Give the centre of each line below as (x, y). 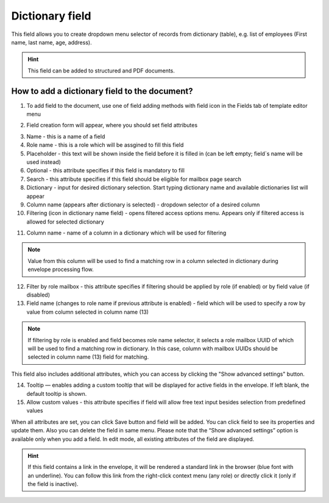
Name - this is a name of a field (66, 136)
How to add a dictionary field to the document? (102, 91)
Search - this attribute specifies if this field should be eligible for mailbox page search (134, 179)
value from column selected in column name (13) (88, 312)
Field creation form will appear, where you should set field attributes (112, 125)
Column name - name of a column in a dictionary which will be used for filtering (126, 233)
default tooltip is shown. (57, 393)
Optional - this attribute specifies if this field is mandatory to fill (106, 171)
